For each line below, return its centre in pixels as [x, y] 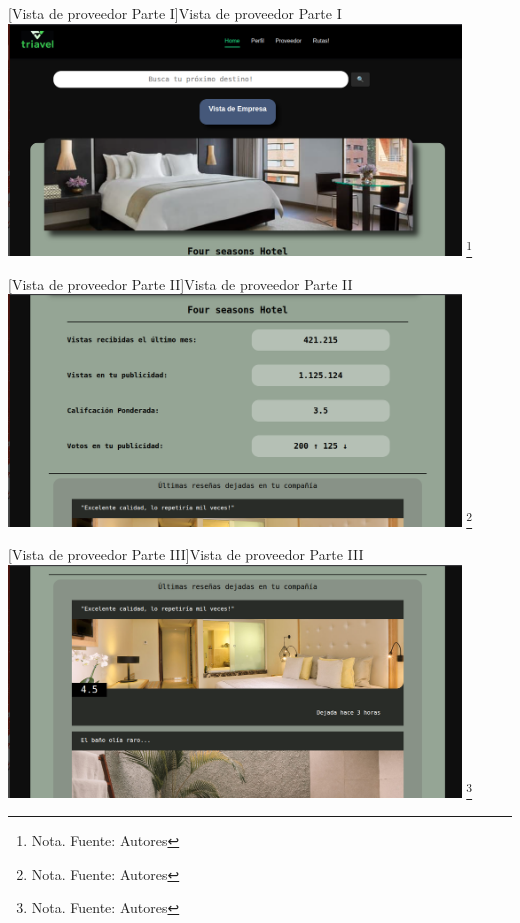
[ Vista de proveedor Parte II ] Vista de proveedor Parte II [180, 283]
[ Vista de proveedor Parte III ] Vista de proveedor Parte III [186, 554]
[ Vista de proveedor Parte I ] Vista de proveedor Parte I [175, 13]
